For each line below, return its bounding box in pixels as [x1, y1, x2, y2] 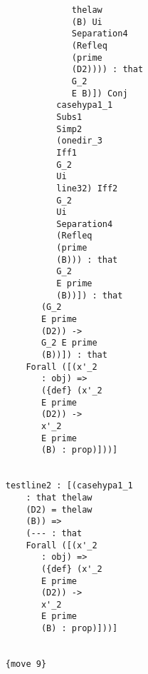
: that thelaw [26, 492, 92, 503]
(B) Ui [71, 16, 102, 27]
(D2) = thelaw [26, 504, 92, 515]
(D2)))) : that [71, 64, 144, 75]
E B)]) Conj [71, 88, 128, 99]
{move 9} [5, 659, 47, 670]
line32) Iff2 [56, 183, 118, 193]
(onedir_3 [56, 136, 102, 146]
